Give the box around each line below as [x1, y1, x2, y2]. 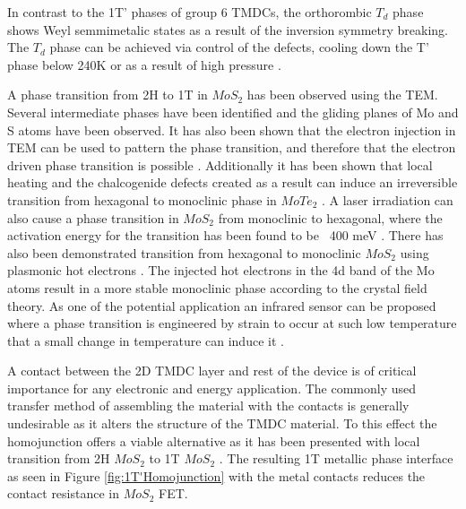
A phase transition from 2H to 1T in [7, 85, 208, 104]
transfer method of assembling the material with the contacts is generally [7, 396, 410, 415]
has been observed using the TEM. [246, 85, 438, 104]
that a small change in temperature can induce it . [7, 331, 284, 349]
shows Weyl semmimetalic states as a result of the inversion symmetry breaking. [7, 20, 448, 39]
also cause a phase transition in [7, 208, 179, 227]
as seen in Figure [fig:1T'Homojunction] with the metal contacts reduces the [7, 466, 426, 485]
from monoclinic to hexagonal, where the [218, 208, 443, 227]
